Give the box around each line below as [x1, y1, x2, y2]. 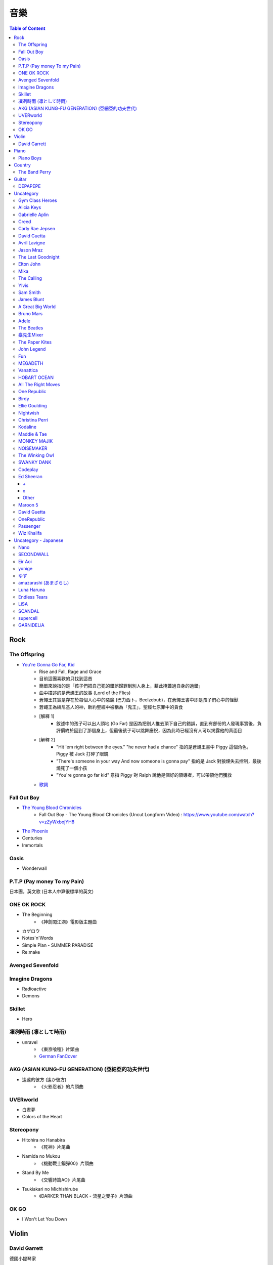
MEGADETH [18, 360, 43, 366]
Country [14, 162, 31, 168]
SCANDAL [18, 608, 40, 614]
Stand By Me [22, 1169, 49, 1176]
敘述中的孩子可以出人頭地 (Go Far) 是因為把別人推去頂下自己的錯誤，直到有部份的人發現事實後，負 [56, 720, 262, 726]
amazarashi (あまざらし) [18, 580, 69, 586]
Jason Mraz [18, 247, 43, 253]
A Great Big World [18, 304, 56, 310]
